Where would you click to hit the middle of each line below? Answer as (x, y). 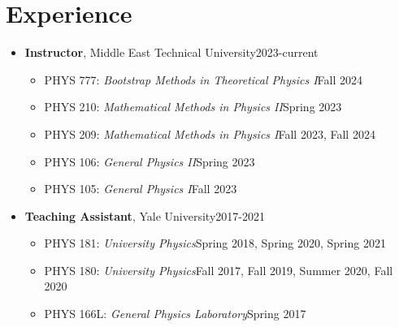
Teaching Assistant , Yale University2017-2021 (145, 215)
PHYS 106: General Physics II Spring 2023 (150, 161)
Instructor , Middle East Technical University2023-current (171, 52)
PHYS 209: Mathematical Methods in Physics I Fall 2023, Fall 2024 (210, 133)
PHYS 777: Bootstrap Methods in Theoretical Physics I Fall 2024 (204, 79)
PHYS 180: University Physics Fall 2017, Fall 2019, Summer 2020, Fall (219, 270)
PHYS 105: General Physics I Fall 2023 (141, 189)
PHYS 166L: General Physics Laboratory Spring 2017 (175, 314)
